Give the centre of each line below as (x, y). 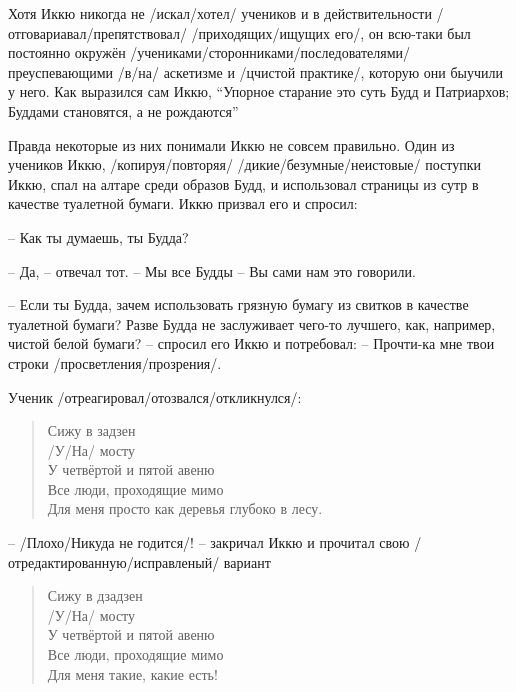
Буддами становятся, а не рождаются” (123, 110)
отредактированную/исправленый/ (114, 561)
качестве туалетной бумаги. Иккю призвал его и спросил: (183, 203)
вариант (247, 561)
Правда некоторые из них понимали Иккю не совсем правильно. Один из (231, 144)
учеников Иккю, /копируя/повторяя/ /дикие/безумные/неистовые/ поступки (245, 164)
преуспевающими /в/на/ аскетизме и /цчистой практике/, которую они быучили (256, 71)
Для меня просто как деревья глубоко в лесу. (185, 508)
